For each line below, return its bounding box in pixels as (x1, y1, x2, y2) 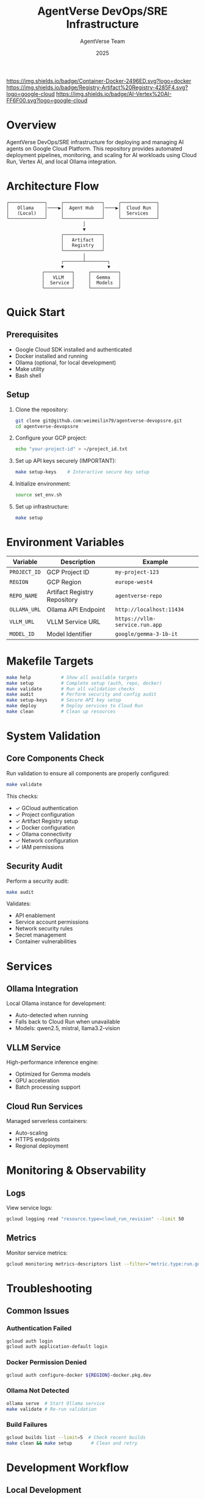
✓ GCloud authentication (15, 804, 78, 811)
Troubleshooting (6, 1281, 93, 1295)
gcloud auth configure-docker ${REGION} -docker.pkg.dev (6, 1372, 151, 1378)
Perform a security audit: (6, 877, 69, 885)
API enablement (15, 912, 56, 919)
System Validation (6, 729, 101, 743)
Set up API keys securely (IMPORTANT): (15, 457, 117, 465)
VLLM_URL (9, 618, 35, 625)
